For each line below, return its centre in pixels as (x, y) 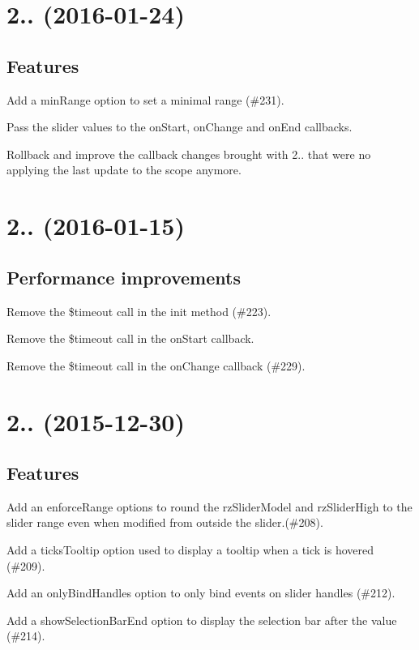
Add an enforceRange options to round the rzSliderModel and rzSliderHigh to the (209, 506)
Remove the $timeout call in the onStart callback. (130, 338)
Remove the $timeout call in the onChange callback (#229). (156, 365)
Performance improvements (124, 277)
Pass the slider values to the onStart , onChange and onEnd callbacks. (180, 127)
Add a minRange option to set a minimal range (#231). (145, 99)
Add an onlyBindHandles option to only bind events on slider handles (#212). (201, 593)
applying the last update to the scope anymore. (124, 170)
